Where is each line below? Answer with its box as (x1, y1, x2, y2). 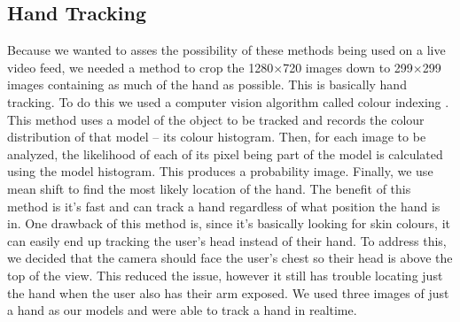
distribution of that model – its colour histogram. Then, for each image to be (7, 127, 426, 146)
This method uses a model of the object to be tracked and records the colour (7, 110, 425, 128)
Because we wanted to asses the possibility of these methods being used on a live (7, 41, 446, 59)
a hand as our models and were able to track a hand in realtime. (7, 301, 357, 319)
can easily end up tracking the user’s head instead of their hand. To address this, (7, 231, 447, 249)
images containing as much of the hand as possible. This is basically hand (7, 75, 407, 94)
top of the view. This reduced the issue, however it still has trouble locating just (7, 265, 443, 284)
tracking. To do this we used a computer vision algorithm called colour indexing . (7, 92, 449, 111)
